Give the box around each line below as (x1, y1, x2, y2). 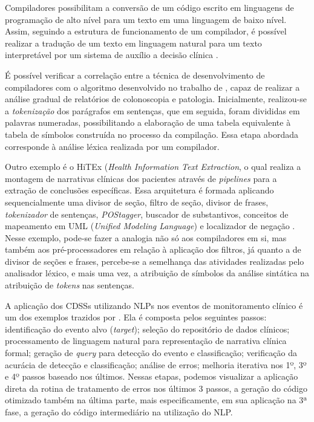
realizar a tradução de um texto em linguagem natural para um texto (5, 36, 262, 49)
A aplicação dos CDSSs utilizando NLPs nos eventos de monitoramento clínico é (5, 299, 303, 311)
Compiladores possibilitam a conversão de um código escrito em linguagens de (5, 1, 294, 13)
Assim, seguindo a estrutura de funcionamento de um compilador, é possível (5, 25, 287, 37)
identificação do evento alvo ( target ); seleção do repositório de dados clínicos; (5, 322, 290, 335)
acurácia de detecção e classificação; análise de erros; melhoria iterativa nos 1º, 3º (5, 358, 307, 371)
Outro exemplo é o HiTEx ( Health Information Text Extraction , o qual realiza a (5, 160, 301, 173)
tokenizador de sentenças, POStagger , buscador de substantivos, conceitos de (5, 207, 289, 220)
